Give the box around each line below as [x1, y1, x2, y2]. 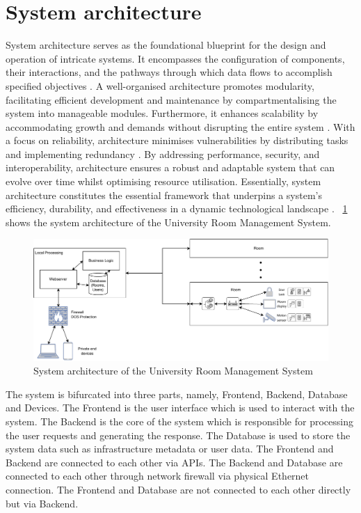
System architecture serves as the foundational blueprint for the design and [6, 38, 326, 52]
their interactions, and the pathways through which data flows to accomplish [6, 65, 332, 79]
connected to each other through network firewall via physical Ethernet [6, 468, 310, 483]
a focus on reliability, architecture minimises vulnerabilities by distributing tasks [6, 133, 348, 148]
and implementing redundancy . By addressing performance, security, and [6, 146, 320, 161]
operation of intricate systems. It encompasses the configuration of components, [6, 51, 345, 65]
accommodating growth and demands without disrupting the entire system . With [6, 119, 355, 134]
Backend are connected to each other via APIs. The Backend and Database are [6, 455, 343, 469]
